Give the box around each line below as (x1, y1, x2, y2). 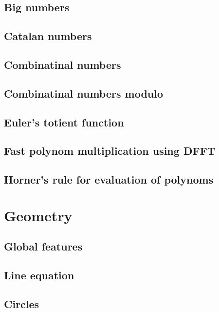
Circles (4, 296, 39, 311)
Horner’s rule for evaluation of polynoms (4, 172, 214, 187)
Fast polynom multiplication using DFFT (4, 143, 216, 158)
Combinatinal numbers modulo (4, 85, 164, 101)
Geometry (4, 205, 73, 225)
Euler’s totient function (4, 114, 124, 129)
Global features (4, 239, 83, 254)
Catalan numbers (4, 28, 92, 43)
